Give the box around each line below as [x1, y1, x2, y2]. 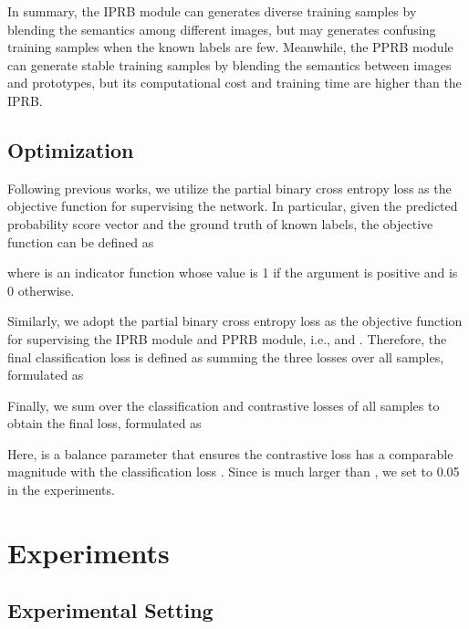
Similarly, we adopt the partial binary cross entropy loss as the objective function [7, 311, 463, 330]
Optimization [7, 135, 134, 163]
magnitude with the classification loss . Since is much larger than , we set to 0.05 [7, 462, 460, 481]
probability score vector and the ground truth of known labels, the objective [7, 214, 433, 233]
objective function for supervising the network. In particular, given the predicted [7, 196, 458, 215]
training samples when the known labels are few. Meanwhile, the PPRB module [7, 37, 453, 57]
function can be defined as [7, 232, 154, 251]
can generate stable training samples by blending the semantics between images [7, 55, 452, 74]
